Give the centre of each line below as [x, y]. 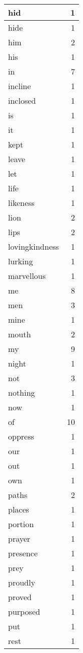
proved [20, 597]
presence [23, 553]
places [19, 509]
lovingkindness [34, 246]
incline [20, 86]
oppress [21, 436]
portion [21, 524]
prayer [19, 538]
